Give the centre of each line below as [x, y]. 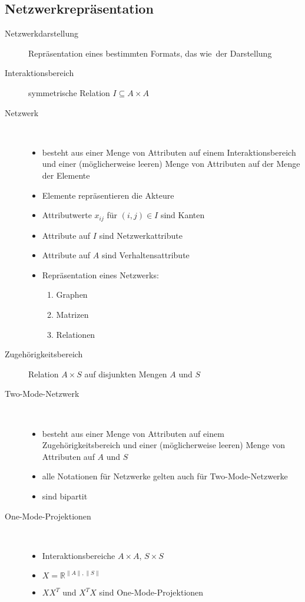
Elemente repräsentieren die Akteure [108, 195]
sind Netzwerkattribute [141, 235]
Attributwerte [67, 215]
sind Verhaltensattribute [145, 255]
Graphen [72, 295]
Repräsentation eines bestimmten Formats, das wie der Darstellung [150, 53]
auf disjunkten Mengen [126, 374]
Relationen [76, 334]
